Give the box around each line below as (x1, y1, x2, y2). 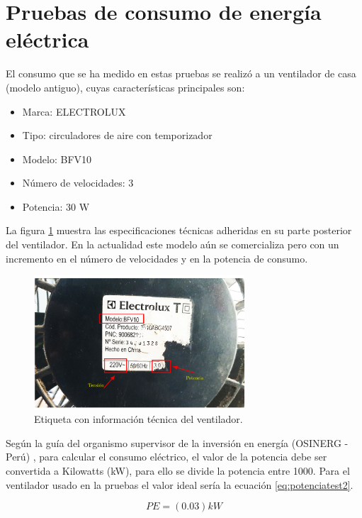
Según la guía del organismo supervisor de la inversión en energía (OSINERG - (6, 435, 349, 450)
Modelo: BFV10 (22, 151, 92, 166)
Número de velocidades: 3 (22, 175, 134, 190)
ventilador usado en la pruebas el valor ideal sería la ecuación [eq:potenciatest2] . (6, 477, 353, 492)
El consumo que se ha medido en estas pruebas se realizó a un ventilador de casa (6, 66, 356, 81)
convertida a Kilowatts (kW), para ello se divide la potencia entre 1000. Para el (6, 463, 350, 478)
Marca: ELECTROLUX (22, 104, 126, 119)
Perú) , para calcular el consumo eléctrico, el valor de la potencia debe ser (6, 449, 327, 464)
